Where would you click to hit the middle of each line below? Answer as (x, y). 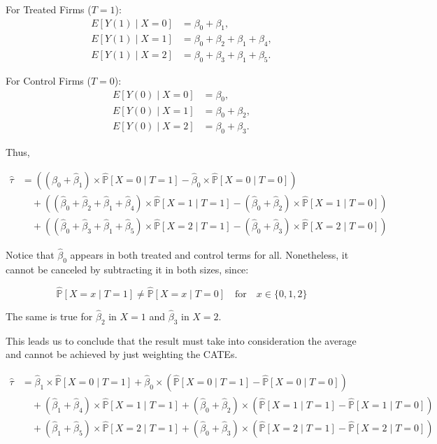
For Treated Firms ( (49, 9)
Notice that (30, 255)
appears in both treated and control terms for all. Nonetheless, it (209, 255)
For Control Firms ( (48, 81)
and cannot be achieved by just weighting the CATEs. (122, 354)
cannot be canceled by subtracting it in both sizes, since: (127, 269)
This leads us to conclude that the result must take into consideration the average (181, 340)
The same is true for (49, 316)
